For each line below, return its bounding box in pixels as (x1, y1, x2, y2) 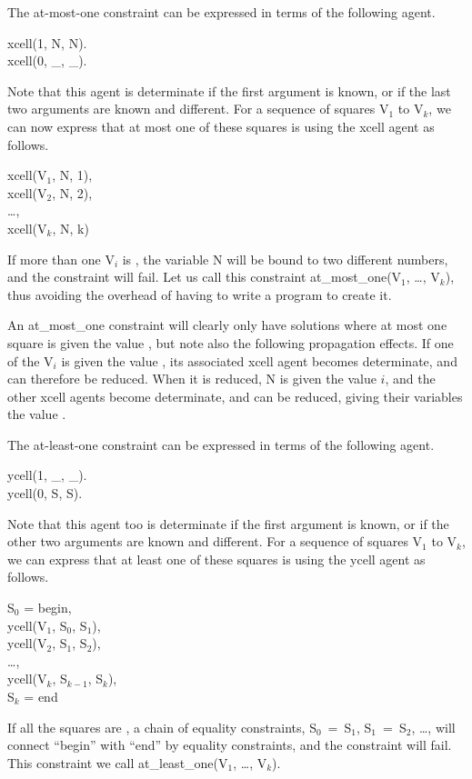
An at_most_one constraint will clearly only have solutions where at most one (7, 315, 447, 335)
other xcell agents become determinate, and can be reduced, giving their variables (7, 386, 463, 405)
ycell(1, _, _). (7, 465, 87, 484)
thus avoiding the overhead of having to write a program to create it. (7, 285, 392, 304)
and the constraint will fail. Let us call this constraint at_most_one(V (7, 267, 402, 286)
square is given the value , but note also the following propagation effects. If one (7, 333, 454, 352)
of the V (7, 351, 54, 370)
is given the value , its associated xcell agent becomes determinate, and (61, 351, 457, 370)
